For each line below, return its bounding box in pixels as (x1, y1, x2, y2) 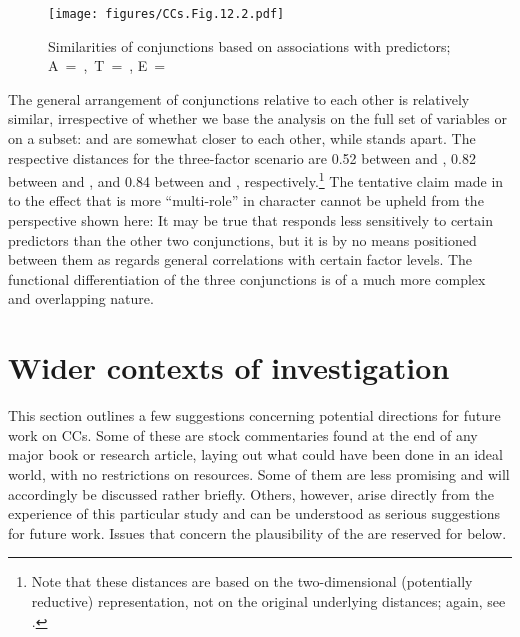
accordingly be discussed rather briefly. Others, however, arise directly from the (8, 483, 495, 504)
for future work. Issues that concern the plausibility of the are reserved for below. (8, 522, 507, 543)
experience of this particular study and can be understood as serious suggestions (8, 503, 501, 524)
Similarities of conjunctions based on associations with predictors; (48, 35, 451, 56)
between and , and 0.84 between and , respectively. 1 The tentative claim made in (8, 168, 504, 191)
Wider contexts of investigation (8, 347, 450, 388)
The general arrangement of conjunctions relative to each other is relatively (8, 88, 470, 109)
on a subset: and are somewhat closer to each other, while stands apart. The (8, 128, 476, 149)
